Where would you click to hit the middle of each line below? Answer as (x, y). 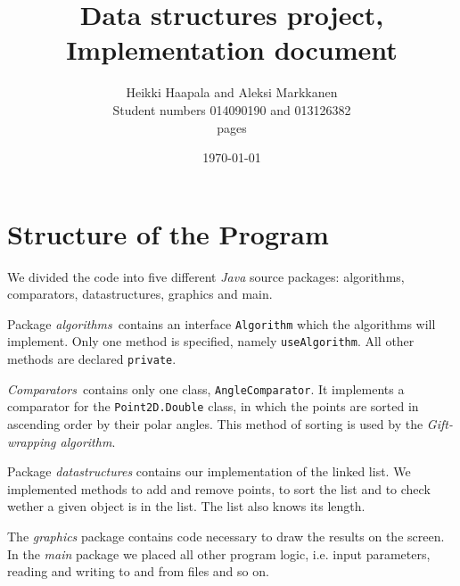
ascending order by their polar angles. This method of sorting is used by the (215, 424)
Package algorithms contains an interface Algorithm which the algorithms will (222, 323)
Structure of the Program (168, 233)
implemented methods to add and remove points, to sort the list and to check (219, 488)
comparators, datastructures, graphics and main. (140, 294)
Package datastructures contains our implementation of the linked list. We (209, 471)
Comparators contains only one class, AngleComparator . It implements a (206, 388)
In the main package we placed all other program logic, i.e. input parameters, (219, 553)
